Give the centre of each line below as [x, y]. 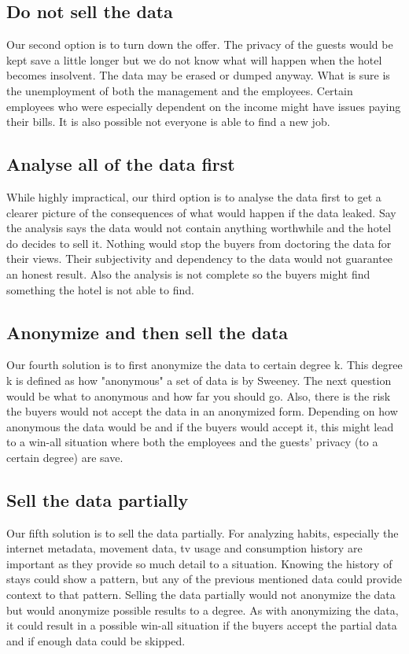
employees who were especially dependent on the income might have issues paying [204, 106]
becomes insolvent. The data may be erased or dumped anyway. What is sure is [198, 75]
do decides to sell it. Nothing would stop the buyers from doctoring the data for [199, 243]
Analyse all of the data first [121, 164]
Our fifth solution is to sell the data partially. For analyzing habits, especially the [203, 532]
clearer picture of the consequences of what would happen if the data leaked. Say [201, 212]
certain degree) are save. [65, 457]
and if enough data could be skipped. [96, 640]
